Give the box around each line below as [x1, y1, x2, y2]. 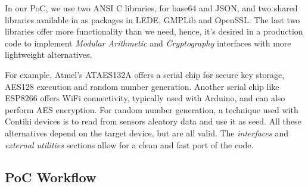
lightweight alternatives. [5, 48, 92, 61]
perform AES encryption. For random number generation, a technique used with [5, 103, 298, 116]
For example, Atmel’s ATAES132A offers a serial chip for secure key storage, [5, 68, 285, 80]
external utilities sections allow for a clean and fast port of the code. [5, 138, 254, 151]
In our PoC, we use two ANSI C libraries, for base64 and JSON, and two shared [5, 2, 298, 14]
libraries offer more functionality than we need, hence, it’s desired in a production [5, 25, 303, 38]
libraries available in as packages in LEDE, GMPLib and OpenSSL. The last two [5, 13, 300, 26]
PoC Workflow [5, 167, 97, 186]
